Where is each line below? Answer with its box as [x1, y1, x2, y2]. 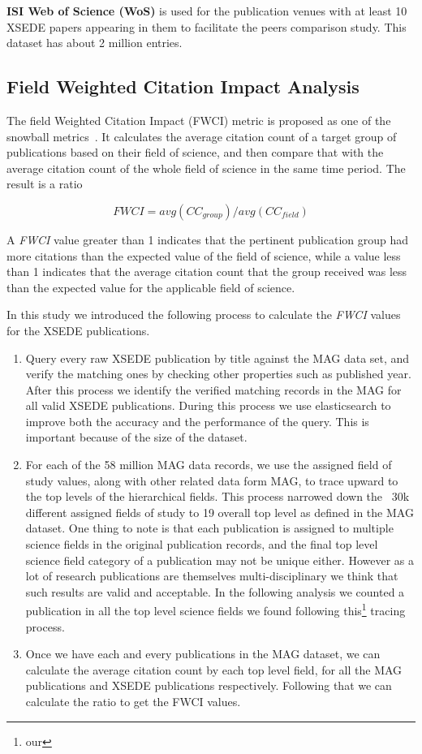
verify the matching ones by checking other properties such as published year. [25, 365, 411, 382]
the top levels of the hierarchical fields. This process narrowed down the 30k [25, 488, 410, 505]
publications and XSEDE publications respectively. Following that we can [25, 677, 392, 694]
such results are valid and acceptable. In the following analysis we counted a [25, 583, 405, 600]
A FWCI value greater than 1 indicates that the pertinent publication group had [6, 231, 409, 248]
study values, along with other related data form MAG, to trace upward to [25, 472, 398, 489]
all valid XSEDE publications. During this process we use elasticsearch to [25, 397, 391, 414]
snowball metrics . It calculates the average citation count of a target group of [6, 127, 397, 144]
